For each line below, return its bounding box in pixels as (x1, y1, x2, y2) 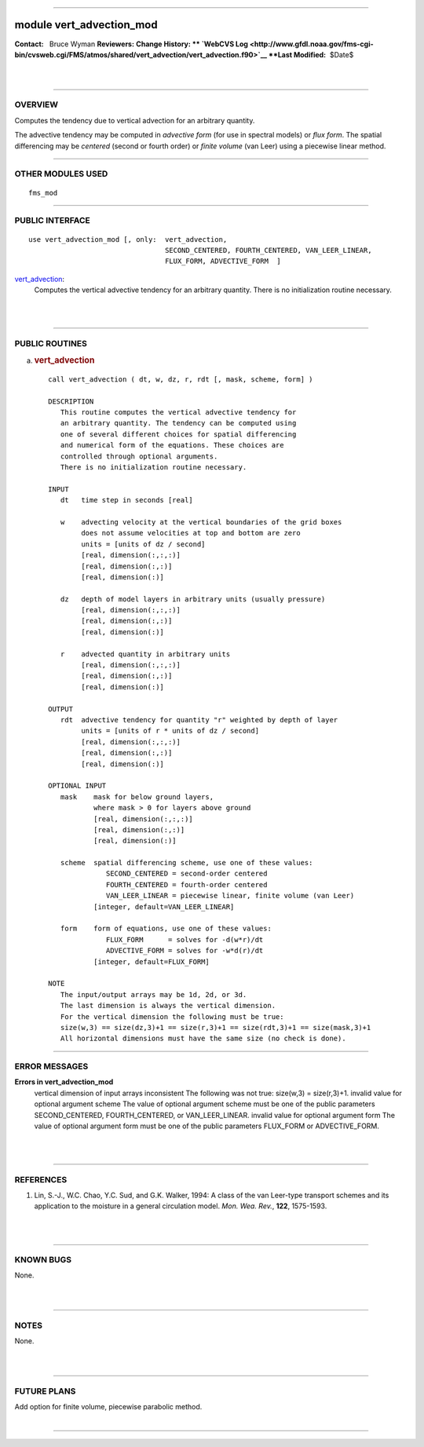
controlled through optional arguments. (60, 451, 218, 461)
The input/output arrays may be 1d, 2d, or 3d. (60, 990, 247, 999)
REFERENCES (14, 1174, 68, 1185)
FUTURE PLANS (14, 1386, 76, 1397)
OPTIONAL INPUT (48, 781, 107, 791)
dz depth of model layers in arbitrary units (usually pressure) (60, 594, 326, 604)
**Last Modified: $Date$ (268, 49, 354, 59)
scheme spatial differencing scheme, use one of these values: (60, 858, 313, 868)
